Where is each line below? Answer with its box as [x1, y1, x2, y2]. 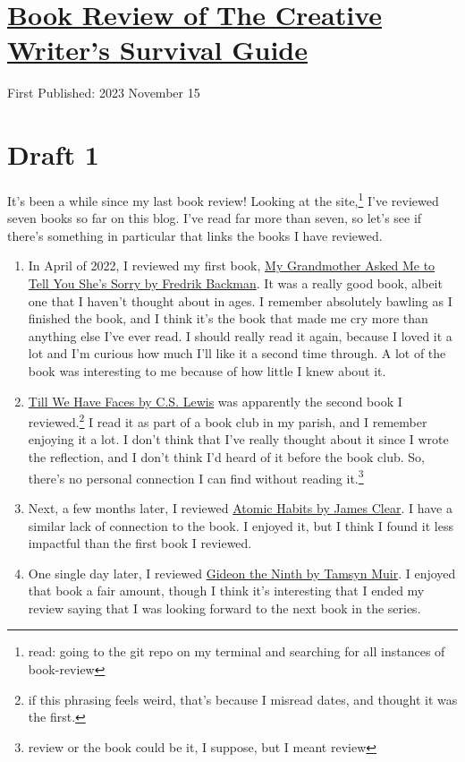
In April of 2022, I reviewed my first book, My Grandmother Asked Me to [28, 256, 435, 275]
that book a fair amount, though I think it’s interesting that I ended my [28, 581, 425, 600]
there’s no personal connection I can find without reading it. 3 [28, 466, 364, 487]
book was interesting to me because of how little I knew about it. [28, 362, 386, 381]
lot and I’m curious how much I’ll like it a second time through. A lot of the [28, 344, 446, 363]
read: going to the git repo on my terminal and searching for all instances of [28, 642, 445, 661]
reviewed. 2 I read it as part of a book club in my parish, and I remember [28, 410, 427, 431]
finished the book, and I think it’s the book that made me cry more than [28, 309, 428, 328]
